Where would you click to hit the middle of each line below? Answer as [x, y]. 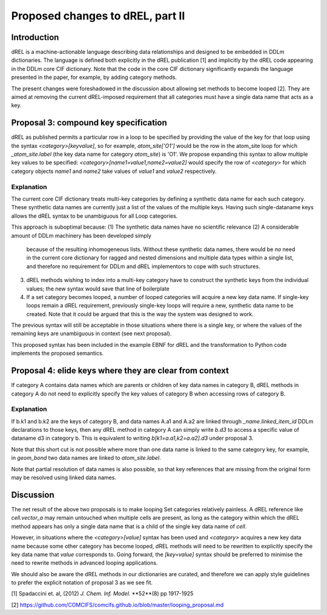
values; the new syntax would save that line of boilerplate [98, 289]
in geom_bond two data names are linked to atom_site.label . [86, 458]
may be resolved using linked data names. [64, 478]
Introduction [35, 37]
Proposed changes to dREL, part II [98, 16]
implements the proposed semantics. [58, 353]
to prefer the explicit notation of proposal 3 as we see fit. [82, 583]
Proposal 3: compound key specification [89, 123]
